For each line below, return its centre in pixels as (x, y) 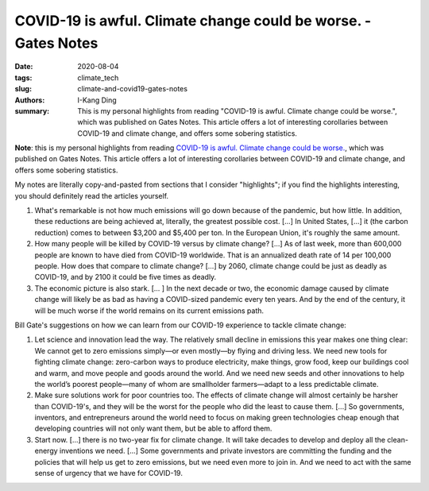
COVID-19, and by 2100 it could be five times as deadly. (126, 277)
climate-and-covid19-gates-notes (133, 89)
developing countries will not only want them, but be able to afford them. (153, 428)
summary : (32, 110)
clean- (398, 439)
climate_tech (98, 77)
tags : (23, 77)
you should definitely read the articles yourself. (92, 195)
